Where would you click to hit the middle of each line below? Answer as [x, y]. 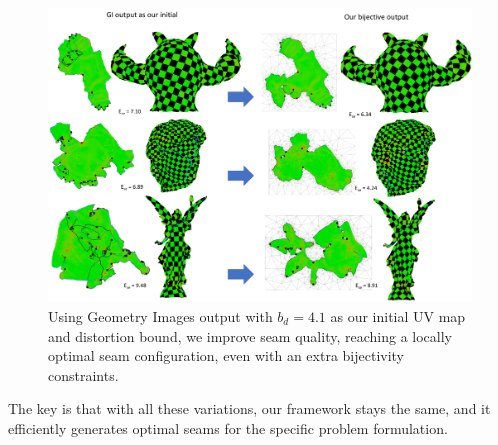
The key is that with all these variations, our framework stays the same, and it [249, 408]
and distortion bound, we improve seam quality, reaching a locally [250, 335]
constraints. [83, 374]
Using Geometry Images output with [160, 315]
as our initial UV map [398, 315]
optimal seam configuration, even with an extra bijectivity [226, 355]
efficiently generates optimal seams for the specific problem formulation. [228, 427]
